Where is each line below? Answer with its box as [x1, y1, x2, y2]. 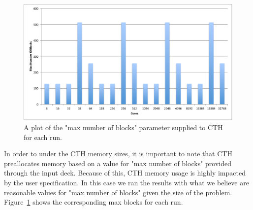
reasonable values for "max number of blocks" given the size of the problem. [4, 187, 232, 197]
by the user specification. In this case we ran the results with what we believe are [4, 177, 249, 187]
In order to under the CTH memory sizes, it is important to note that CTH [4, 148, 232, 159]
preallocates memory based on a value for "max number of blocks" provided [4, 158, 231, 168]
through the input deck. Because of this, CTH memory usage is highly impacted [4, 168, 246, 178]
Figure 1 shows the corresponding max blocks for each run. [4, 197, 183, 207]
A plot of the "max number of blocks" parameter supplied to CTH [24, 122, 223, 133]
